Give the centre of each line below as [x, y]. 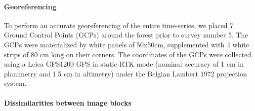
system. [15, 83]
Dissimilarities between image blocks [68, 102]
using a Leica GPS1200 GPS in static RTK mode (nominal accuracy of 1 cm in [124, 64]
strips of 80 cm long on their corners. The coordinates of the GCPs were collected [128, 54]
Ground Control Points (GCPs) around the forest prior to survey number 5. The [126, 35]
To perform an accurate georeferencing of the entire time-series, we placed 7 [119, 25]
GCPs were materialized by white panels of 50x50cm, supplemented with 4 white [127, 44]
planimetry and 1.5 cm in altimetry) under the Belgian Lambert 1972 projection [126, 73]
